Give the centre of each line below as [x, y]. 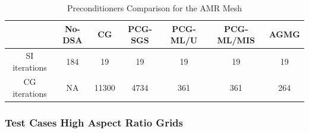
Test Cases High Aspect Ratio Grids [94, 123]
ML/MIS [236, 40]
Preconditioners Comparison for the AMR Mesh [154, 8]
